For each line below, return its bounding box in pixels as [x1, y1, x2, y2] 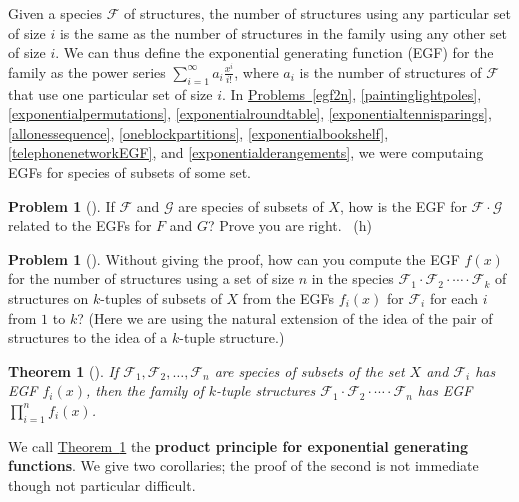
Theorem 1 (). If [8, 360, 119, 381]
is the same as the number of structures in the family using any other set [59, 22, 508, 43]
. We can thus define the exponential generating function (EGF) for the [55, 42, 494, 63]
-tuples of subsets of [100, 287, 222, 308]
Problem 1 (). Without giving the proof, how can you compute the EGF [8, 248, 460, 269]
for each [429, 287, 479, 308]
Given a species [8, 3, 102, 23]
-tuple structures [216, 380, 316, 401]
